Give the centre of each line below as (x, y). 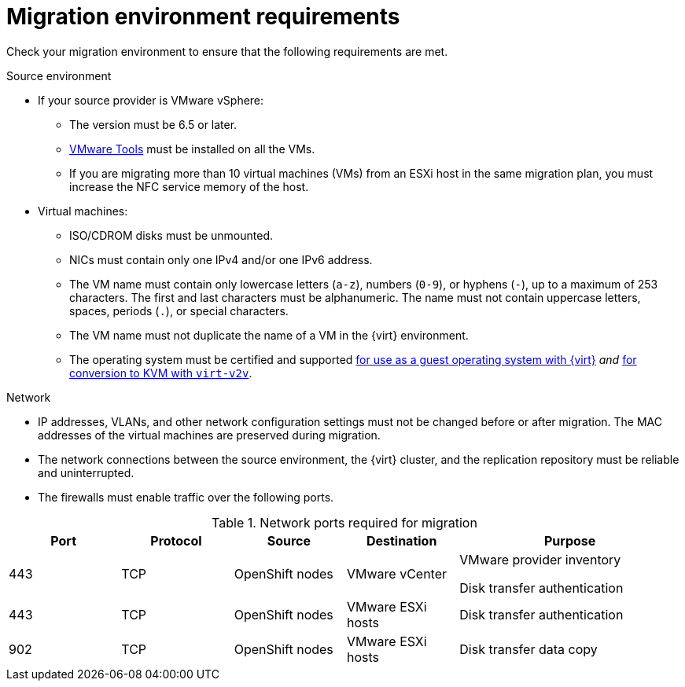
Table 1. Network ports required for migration (344, 522)
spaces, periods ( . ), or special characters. (179, 310)
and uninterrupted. (86, 472)
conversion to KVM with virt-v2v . (161, 373)
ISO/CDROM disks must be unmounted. (171, 235)
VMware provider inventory (540, 559)
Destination (401, 540)
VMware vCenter (397, 573)
